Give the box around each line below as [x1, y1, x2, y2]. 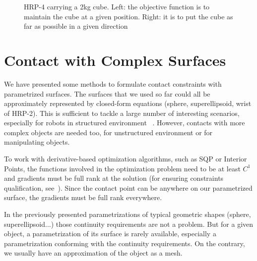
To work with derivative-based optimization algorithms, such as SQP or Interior [4, 154, 247, 164]
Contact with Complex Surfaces [4, 50, 226, 70]
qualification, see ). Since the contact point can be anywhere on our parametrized [4, 182, 253, 193]
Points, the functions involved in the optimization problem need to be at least [4, 163, 241, 173]
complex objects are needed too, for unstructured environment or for [4, 127, 213, 137]
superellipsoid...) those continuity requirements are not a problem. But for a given [4, 218, 254, 229]
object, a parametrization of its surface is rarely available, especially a [4, 228, 216, 239]
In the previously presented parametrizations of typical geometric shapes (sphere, [4, 209, 251, 219]
